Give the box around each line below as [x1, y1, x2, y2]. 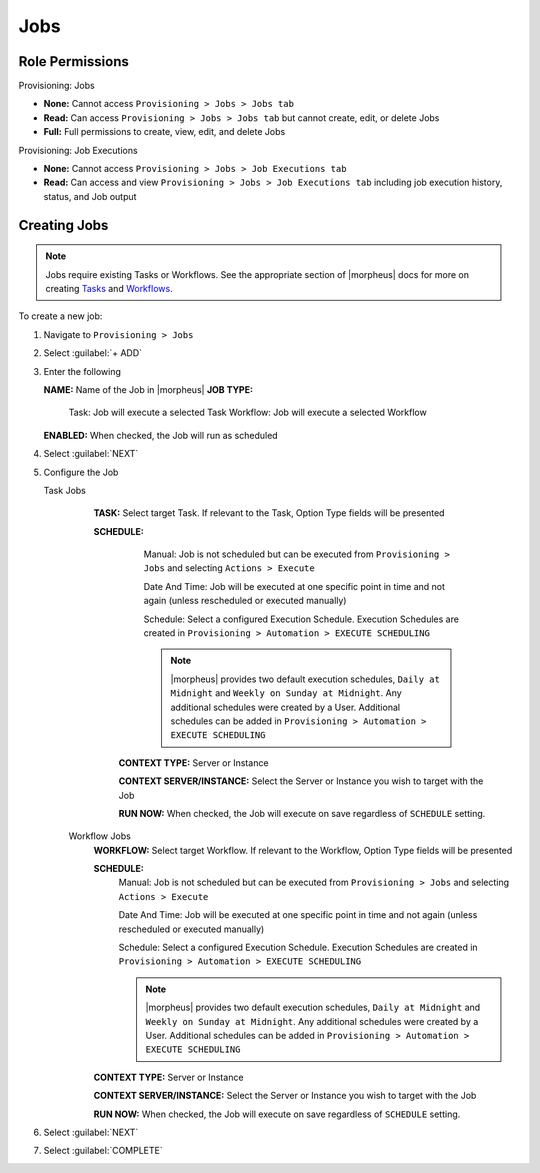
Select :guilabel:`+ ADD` [43, 347, 143, 359]
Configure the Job [43, 466, 119, 478]
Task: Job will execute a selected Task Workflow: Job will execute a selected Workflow [68, 406, 427, 419]
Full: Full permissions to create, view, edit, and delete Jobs [43, 126, 286, 138]
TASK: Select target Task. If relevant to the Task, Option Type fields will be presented [93, 507, 445, 519]
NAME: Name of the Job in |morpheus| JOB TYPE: [43, 383, 254, 395]
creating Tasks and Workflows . [45, 282, 174, 294]
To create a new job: [18, 310, 103, 322]
